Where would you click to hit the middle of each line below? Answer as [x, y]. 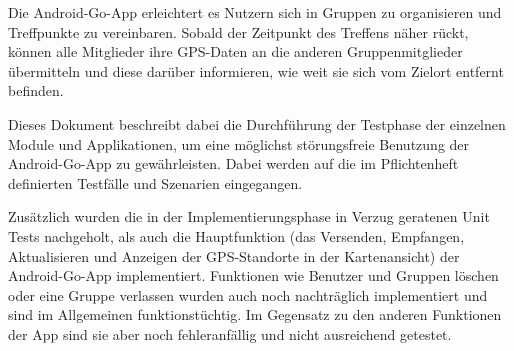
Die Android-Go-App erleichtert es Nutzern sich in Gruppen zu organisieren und [255, 12]
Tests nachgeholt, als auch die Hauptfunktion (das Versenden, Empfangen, [236, 235]
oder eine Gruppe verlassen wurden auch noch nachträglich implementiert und [248, 294]
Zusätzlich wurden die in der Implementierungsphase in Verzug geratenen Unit [249, 216]
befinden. [36, 90]
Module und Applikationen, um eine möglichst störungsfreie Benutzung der [239, 143]
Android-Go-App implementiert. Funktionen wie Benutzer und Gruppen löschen [253, 275]
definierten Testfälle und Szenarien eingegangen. [155, 182]
